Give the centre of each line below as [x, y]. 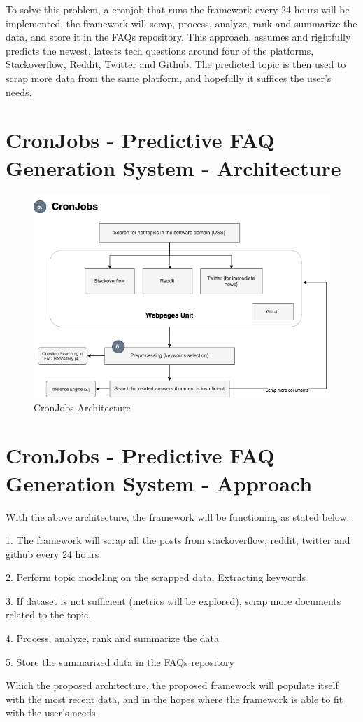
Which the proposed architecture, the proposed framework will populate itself [172, 685]
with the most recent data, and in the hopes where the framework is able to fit [175, 699]
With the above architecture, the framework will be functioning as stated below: [178, 516]
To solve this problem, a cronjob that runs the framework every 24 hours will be [178, 9]
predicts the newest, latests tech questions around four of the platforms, [160, 50]
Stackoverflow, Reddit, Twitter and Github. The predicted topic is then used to [176, 64]
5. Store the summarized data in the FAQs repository [120, 661]
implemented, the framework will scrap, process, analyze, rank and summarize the [181, 23]
